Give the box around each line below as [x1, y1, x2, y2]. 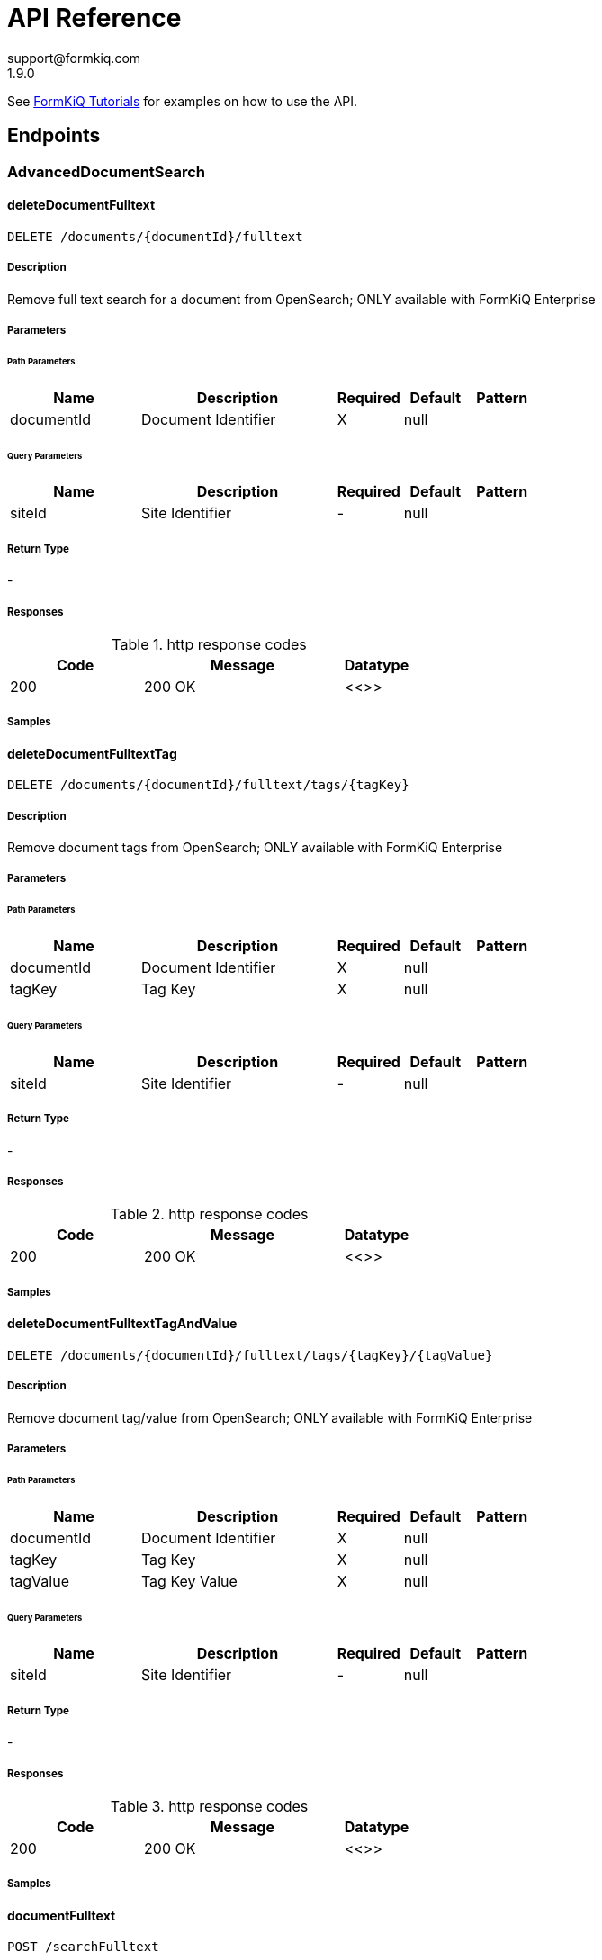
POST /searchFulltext [7, 1939, 159, 1955]
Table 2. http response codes [110, 1205, 309, 1224]
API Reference [7, 3, 182, 33]
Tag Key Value [140, 1571, 238, 1590]
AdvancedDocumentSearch [7, 162, 206, 181]
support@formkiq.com [7, 49, 141, 66]
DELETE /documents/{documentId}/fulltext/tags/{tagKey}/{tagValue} [7, 1347, 493, 1362]
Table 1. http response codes [112, 634, 307, 653]
